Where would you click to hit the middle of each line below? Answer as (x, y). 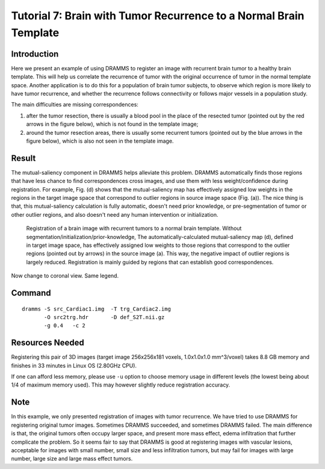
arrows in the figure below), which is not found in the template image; (112, 124)
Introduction (35, 54)
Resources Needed (48, 343)
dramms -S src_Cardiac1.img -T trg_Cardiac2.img (97, 309)
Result (23, 158)
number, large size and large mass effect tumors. (72, 459)
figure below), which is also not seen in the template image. (100, 141)
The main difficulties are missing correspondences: (75, 105)
